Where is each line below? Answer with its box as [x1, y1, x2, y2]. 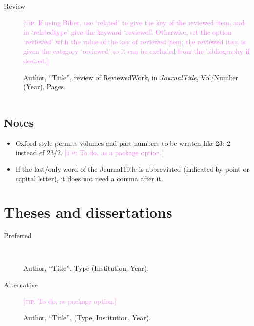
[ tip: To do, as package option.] [23, 296, 117, 306]
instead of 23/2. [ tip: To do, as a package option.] [15, 147, 164, 158]
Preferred [4, 230, 32, 241]
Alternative [4, 279, 38, 289]
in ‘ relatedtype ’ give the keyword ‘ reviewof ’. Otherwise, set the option [23, 27, 232, 37]
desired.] [23, 55, 48, 65]
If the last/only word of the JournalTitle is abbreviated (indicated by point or [15, 163, 249, 174]
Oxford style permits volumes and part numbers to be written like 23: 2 [15, 138, 231, 148]
